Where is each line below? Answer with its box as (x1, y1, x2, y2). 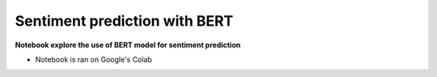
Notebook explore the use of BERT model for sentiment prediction (15, 40, 241, 50)
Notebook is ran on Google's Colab (35, 55, 153, 64)
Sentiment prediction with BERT (15, 12, 234, 30)
